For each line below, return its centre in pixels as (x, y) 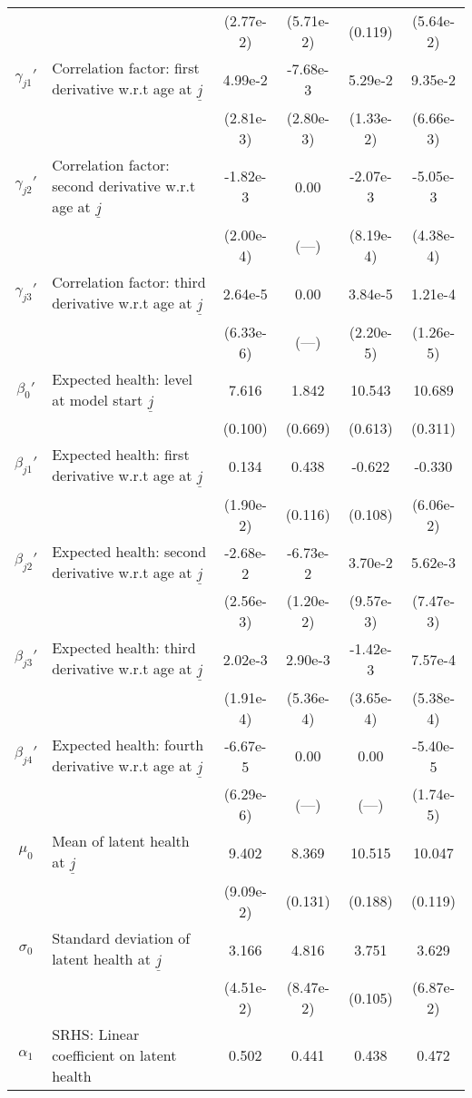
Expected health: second (129, 551)
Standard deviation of (121, 937)
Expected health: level (123, 378)
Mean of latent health (121, 841)
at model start (98, 399)
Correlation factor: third (129, 282)
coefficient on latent (114, 1055)
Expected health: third (124, 648)
